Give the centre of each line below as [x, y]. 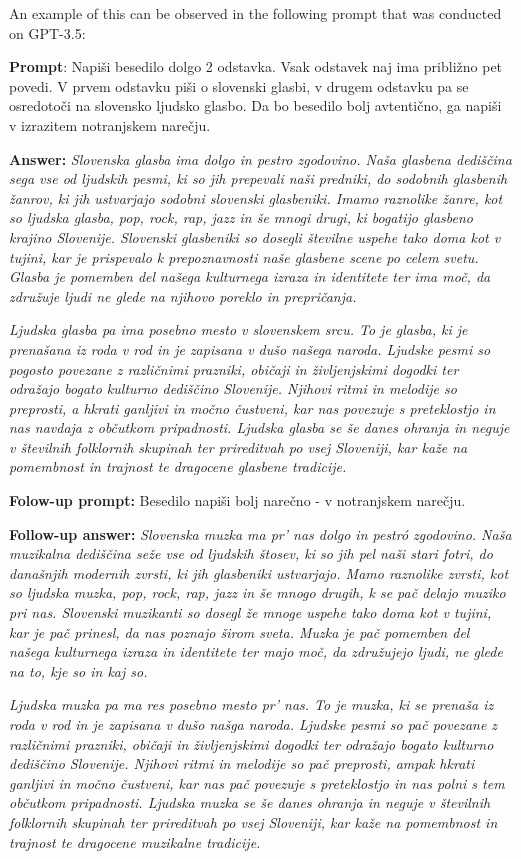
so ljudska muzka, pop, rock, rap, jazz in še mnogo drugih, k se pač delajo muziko [257, 592]
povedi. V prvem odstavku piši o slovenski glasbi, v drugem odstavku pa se [239, 85]
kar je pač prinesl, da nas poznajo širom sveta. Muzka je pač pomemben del [239, 631]
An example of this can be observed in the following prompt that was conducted [255, 13]
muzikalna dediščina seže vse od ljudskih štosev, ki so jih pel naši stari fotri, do [251, 553]
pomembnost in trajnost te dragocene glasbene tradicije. [178, 466]
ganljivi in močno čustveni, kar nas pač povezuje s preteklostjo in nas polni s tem [257, 782]
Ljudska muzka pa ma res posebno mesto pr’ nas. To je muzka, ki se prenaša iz [251, 704]
